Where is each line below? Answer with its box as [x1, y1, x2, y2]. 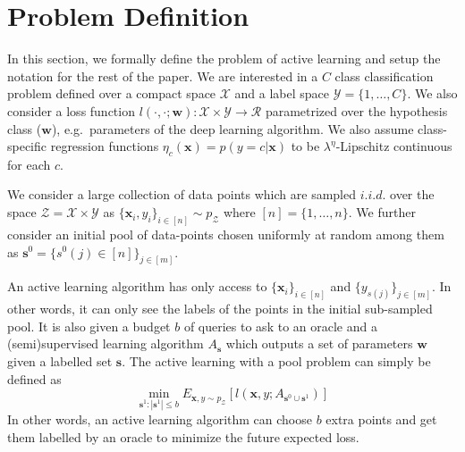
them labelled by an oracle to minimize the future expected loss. [7, 428, 359, 447]
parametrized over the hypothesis [265, 101, 448, 120]
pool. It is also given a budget [7, 316, 171, 335]
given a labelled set [7, 352, 113, 371]
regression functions [50, 137, 159, 155]
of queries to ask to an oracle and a [183, 316, 377, 335]
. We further [348, 203, 416, 222]
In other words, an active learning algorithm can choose [7, 410, 312, 429]
